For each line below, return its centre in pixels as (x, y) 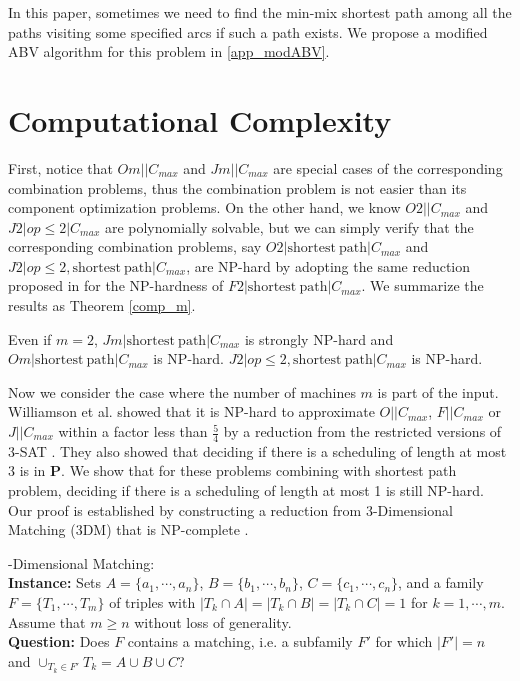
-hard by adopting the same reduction (354, 265)
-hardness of (186, 285)
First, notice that (60, 167)
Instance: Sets (55, 582)
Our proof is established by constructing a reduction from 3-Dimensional (230, 509)
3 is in (27, 470)
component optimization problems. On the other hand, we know (204, 207)
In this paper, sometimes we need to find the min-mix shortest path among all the (260, 12)
